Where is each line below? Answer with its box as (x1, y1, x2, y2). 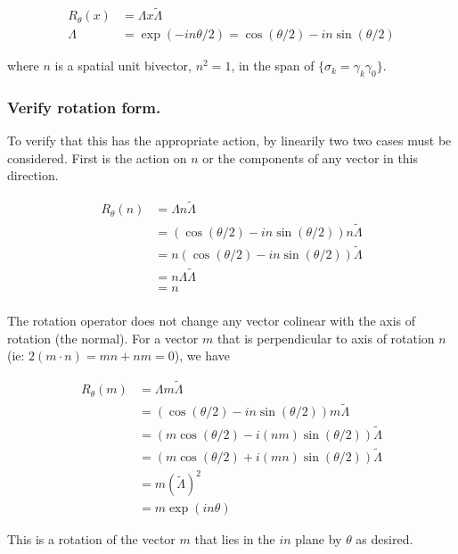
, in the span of (231, 56, 315, 75)
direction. (7, 166, 59, 185)
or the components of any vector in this (202, 148, 419, 167)
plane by (295, 530, 342, 549)
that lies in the (194, 530, 275, 549)
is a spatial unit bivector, (54, 56, 192, 75)
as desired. (356, 530, 413, 549)
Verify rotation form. (7, 96, 161, 118)
